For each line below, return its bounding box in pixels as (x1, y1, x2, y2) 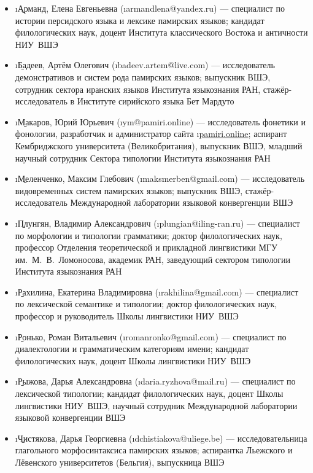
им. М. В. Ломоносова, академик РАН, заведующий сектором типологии (15, 252, 290, 265)
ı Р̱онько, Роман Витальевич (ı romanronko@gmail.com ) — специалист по (15, 330, 287, 343)
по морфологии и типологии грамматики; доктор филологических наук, (15, 229, 282, 241)
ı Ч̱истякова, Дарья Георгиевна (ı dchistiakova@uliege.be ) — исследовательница (15, 431, 307, 444)
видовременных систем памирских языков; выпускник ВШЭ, (15, 184, 243, 197)
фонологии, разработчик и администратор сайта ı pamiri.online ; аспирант (15, 127, 287, 140)
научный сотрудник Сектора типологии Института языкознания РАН (15, 151, 271, 164)
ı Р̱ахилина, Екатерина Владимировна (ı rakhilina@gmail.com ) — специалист (15, 285, 299, 298)
